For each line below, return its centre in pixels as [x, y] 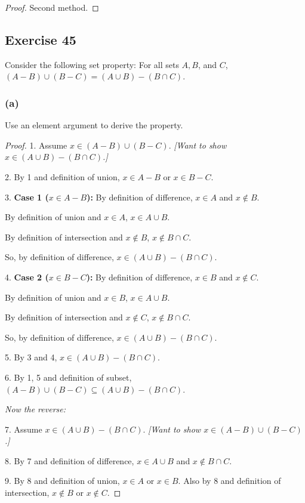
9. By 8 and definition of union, [62, 481]
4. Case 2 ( [27, 277]
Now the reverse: [36, 409]
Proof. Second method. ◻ [52, 7]
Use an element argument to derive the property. [94, 125]
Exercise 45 [41, 39]
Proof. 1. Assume [36, 145]
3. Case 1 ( [27, 197]
